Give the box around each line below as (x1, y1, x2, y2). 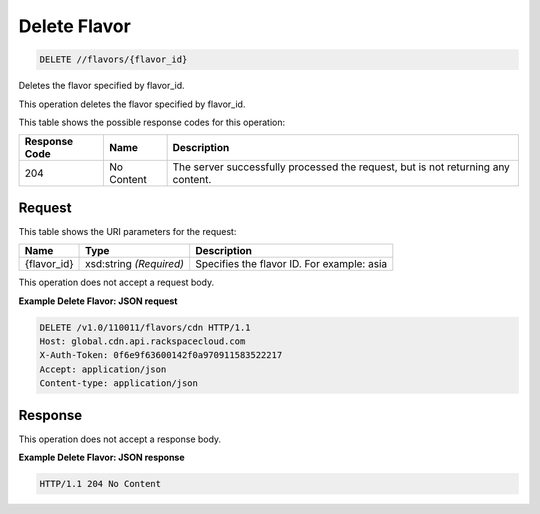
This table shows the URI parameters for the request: (18, 225, 237, 237)
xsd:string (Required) (85, 257, 185, 271)
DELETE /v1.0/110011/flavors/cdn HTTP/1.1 (39, 321, 251, 333)
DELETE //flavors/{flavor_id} (39, 54, 188, 65)
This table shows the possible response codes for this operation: (18, 116, 286, 128)
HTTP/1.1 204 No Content (39, 478, 162, 490)
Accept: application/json (39, 363, 167, 375)
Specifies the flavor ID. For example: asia (195, 257, 388, 271)
